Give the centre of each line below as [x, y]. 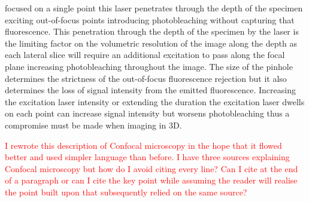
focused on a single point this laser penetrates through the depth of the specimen [154, 8]
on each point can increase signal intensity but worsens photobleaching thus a [147, 113]
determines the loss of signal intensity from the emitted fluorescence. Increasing [150, 90]
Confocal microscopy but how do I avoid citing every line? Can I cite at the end [152, 168]
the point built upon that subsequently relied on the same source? [126, 192]
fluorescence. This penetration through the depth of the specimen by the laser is [152, 31]
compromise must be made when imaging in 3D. [93, 125]
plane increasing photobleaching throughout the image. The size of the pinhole [149, 66]
